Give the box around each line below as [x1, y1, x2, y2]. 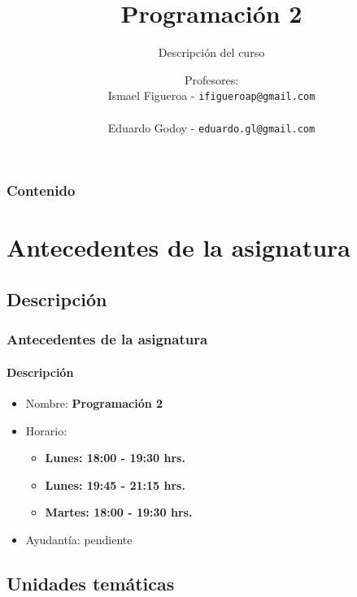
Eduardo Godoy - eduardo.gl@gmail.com [107, 119, 316, 136]
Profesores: [184, 71, 239, 88]
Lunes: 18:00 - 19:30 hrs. [45, 449, 185, 466]
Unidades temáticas [7, 570, 175, 595]
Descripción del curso [158, 44, 265, 61]
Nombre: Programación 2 [25, 394, 163, 411]
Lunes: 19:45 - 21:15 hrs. [45, 476, 185, 493]
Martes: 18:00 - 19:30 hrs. [45, 504, 193, 521]
